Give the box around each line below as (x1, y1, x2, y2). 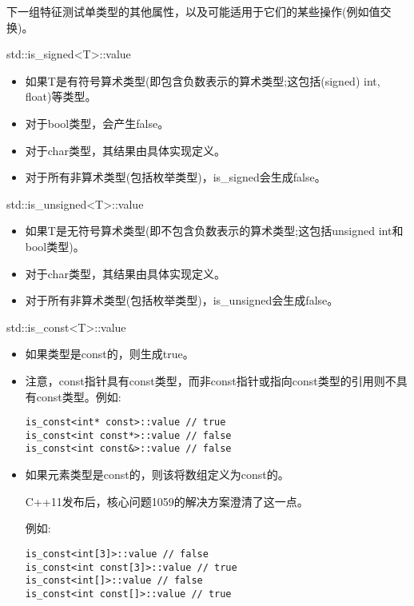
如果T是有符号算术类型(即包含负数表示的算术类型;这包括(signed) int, (25, 72, 380, 89)
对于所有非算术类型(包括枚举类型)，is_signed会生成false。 (25, 169, 326, 185)
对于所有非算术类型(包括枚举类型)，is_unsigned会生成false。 (25, 292, 339, 309)
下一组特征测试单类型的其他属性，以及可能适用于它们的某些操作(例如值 (6, 3, 380, 19)
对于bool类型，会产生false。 (25, 114, 169, 131)
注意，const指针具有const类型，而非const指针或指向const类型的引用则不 (25, 372, 396, 389)
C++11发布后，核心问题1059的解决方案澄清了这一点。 (25, 492, 309, 509)
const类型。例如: (36, 388, 121, 405)
